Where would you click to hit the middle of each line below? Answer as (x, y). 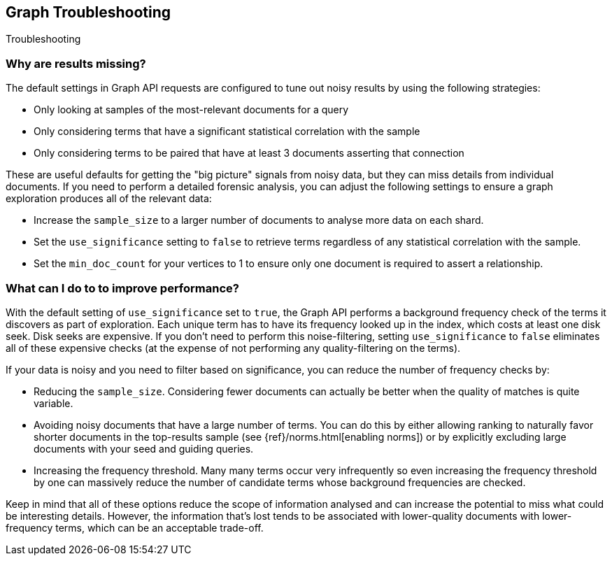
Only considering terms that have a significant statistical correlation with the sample (227, 132)
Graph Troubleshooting (88, 12)
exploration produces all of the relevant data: (109, 199)
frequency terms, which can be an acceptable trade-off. (135, 527)
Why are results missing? (76, 63)
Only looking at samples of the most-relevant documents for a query (191, 110)
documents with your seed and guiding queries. (144, 448)
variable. (54, 403)
